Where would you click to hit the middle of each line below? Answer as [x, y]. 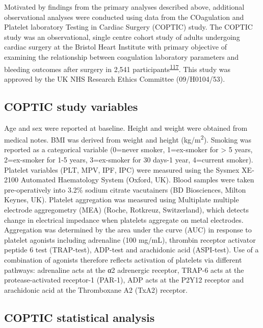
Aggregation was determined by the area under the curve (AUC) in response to [128, 230]
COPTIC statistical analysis [80, 317]
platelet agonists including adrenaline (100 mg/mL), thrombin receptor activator [130, 239]
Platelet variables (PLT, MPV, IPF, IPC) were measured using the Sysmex [122, 169]
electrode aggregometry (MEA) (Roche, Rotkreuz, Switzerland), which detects [126, 210]
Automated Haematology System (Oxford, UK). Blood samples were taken [137, 180]
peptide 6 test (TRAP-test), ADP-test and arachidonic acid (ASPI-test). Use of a [131, 250]
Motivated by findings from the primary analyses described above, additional [124, 7]
